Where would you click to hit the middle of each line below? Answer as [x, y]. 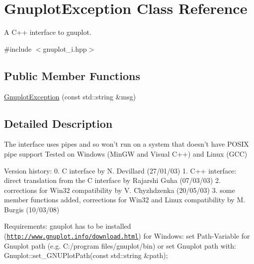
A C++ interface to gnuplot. [48, 32]
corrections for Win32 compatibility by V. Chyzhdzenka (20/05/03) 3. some [120, 190]
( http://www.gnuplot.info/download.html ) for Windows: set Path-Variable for [127, 236]
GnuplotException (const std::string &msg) [70, 96]
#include [18, 48]
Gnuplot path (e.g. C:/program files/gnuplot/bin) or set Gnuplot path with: [120, 245]
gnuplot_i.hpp [65, 48]
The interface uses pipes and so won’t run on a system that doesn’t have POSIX [127, 144]
